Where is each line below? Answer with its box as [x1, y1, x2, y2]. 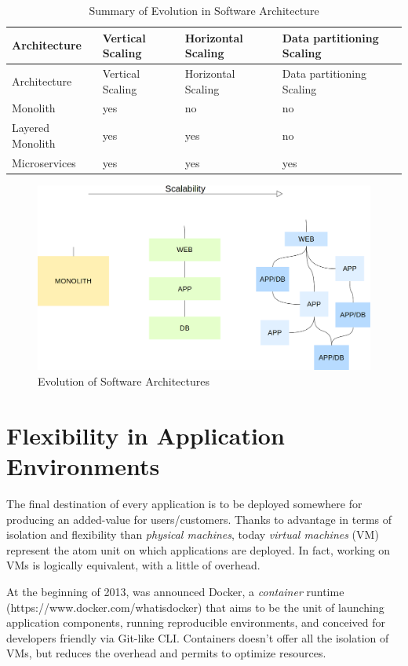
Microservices [12, 154, 76, 170]
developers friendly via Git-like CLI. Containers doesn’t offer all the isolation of [6, 629, 389, 646]
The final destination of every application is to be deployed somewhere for [6, 495, 362, 511]
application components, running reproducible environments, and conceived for [6, 614, 386, 631]
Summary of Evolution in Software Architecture [89, 2, 319, 18]
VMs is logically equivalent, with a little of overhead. [6, 557, 260, 573]
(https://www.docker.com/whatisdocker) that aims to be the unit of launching [6, 598, 384, 615]
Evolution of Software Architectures [38, 373, 209, 390]
